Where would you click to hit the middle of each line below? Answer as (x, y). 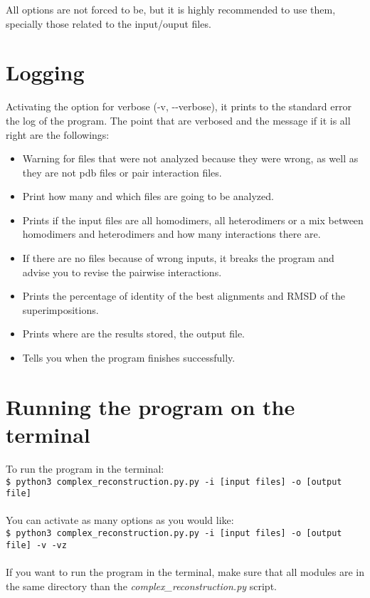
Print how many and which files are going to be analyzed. (148, 196)
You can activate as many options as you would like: (120, 520)
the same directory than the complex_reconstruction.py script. (141, 586)
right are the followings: (58, 134)
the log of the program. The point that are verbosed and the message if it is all (178, 120)
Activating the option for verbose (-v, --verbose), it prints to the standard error (179, 106)
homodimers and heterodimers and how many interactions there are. (171, 234)
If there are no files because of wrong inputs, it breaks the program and (178, 258)
